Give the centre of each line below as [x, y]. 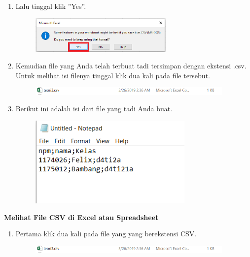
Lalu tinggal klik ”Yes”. [51, 6]
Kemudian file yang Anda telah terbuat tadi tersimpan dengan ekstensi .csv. [131, 66]
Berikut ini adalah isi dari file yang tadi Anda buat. [94, 109]
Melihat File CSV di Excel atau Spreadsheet [81, 217]
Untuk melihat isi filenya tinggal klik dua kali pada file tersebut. [113, 75]
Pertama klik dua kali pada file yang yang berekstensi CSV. [106, 234]
